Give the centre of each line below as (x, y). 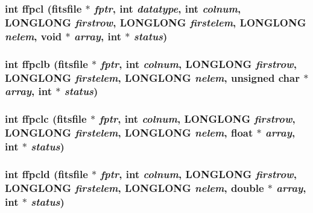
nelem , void (33, 36)
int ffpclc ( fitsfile (46, 119)
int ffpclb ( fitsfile (46, 63)
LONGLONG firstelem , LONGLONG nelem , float (129, 133)
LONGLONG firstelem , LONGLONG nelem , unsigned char (152, 77)
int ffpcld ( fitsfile (46, 174)
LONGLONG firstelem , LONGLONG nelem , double (134, 187)
